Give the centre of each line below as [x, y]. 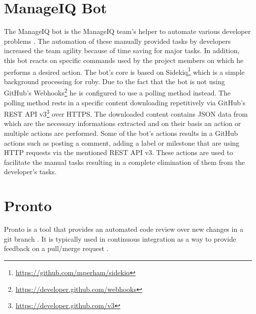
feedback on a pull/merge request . [56, 248]
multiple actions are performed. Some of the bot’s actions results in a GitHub [121, 133]
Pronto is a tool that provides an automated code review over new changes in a [124, 229]
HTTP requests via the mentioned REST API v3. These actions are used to [119, 152]
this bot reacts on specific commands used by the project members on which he [124, 60]
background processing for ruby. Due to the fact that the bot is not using [114, 81]
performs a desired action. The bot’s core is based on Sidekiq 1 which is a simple [124, 71]
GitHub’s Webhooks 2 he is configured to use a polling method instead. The [117, 92]
